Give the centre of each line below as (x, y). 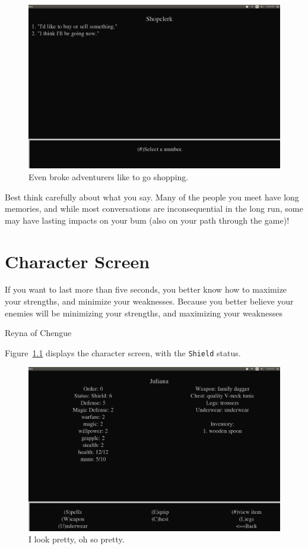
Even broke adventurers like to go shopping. (109, 176)
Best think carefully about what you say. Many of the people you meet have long (152, 197)
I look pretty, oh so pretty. (77, 539)
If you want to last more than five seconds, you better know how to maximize (146, 289)
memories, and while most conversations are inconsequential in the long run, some (154, 208)
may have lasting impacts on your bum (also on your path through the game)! (147, 220)
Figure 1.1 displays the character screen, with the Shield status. (123, 352)
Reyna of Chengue (38, 333)
